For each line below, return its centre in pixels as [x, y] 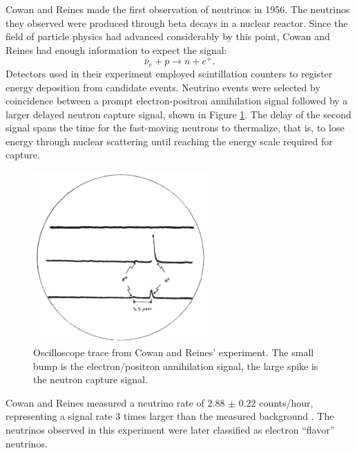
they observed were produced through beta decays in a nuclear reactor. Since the [177, 22]
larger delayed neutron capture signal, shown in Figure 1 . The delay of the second [178, 114]
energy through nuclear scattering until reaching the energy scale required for [169, 141]
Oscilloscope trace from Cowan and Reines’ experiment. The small [174, 352]
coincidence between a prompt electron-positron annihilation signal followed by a [177, 101]
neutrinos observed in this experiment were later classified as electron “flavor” [170, 430]
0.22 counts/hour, [276, 402]
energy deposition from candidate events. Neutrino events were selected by [163, 87]
